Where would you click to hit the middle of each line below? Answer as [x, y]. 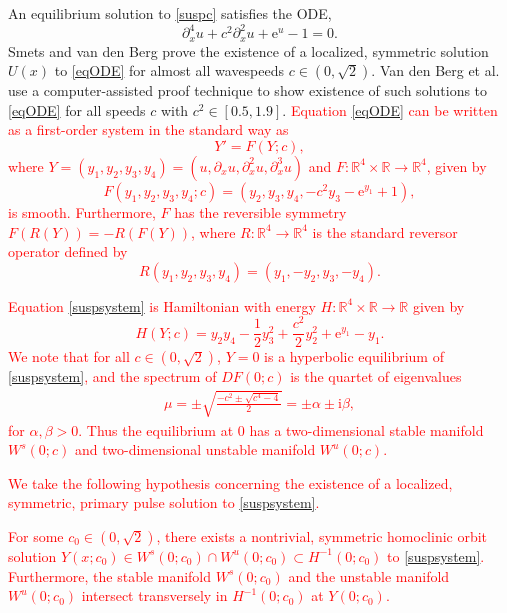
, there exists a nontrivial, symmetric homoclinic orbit [322, 535]
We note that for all [69, 356]
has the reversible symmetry [260, 211]
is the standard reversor [385, 231]
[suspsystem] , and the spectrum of [112, 376]
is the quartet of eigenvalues [376, 376]
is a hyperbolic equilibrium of [354, 356]
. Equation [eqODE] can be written [390, 109]
